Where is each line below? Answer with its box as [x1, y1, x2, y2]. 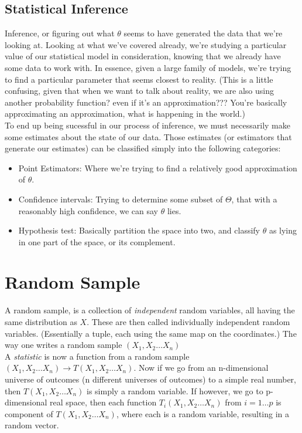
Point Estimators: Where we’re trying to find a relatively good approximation [18, 161, 297, 174]
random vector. [5, 419, 59, 431]
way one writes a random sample [5, 339, 122, 351]
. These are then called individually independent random [87, 316, 290, 328]
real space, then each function [50, 396, 157, 408]
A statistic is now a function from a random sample [5, 350, 190, 362]
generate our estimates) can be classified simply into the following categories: [5, 142, 281, 154]
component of [5, 407, 53, 420]
